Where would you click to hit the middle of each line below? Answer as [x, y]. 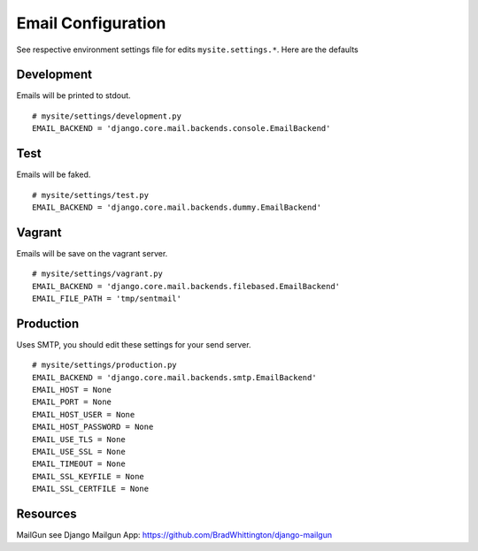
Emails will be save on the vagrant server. [92, 253]
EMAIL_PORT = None [72, 402]
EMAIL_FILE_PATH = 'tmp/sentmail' [107, 298]
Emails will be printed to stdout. [74, 96]
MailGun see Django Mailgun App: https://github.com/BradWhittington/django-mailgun [174, 535]
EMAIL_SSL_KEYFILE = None [89, 476]
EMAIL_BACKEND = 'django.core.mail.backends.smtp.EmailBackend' [175, 377]
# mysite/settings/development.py [107, 116]
